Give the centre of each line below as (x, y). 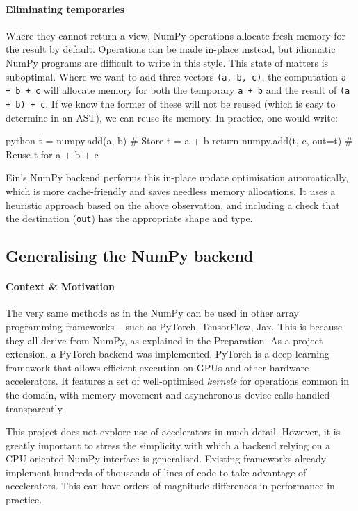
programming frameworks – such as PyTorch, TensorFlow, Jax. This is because (174, 326)
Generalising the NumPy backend (130, 256)
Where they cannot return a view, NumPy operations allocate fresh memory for (176, 35)
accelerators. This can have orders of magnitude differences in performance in (170, 486)
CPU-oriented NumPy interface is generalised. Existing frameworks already (166, 459)
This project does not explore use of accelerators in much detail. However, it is (173, 432)
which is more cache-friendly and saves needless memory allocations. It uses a (171, 191)
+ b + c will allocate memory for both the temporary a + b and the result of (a (178, 90)
